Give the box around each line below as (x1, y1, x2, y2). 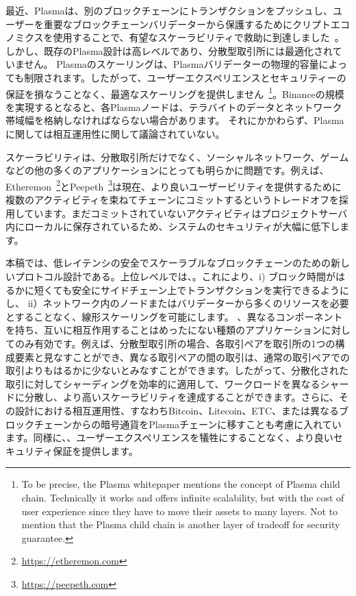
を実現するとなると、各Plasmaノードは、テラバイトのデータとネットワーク (5, 99, 342, 114)
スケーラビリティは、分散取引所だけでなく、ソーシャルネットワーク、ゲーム (5, 149, 349, 164)
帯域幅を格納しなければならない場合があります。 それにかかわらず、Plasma (5, 113, 344, 127)
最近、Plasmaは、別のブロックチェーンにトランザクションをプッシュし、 (5, 3, 333, 17)
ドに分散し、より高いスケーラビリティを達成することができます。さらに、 (5, 390, 340, 404)
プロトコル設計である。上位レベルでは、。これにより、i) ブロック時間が (14, 269, 336, 283)
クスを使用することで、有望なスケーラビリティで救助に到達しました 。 (24, 30, 344, 45)
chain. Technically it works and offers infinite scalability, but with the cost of (21, 490, 344, 504)
